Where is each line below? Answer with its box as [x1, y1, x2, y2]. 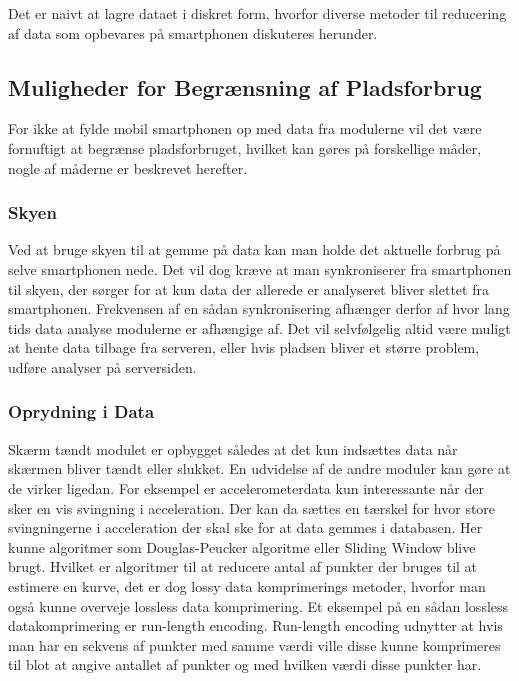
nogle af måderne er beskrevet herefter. [8, 157, 248, 178]
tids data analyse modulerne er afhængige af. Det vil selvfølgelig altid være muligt [8, 317, 511, 338]
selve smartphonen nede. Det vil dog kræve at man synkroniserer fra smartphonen [8, 258, 512, 279]
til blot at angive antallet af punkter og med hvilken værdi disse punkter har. [8, 654, 482, 675]
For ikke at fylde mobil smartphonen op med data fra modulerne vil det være [8, 118, 482, 139]
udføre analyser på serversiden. [8, 356, 197, 377]
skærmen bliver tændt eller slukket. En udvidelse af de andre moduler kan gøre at [8, 458, 511, 479]
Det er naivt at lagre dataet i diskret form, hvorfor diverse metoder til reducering [8, 3, 507, 23]
